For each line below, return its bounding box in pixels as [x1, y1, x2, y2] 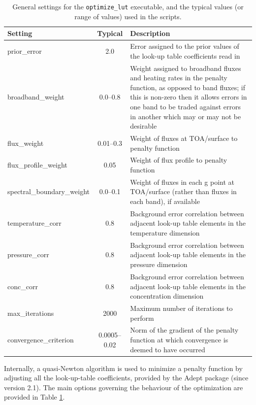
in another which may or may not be [130, 111, 241, 121]
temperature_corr [7, 218, 62, 228]
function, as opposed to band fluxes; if [130, 82, 245, 92]
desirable [130, 121, 157, 131]
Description [130, 28, 170, 38]
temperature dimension [130, 228, 200, 238]
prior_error [7, 45, 42, 56]
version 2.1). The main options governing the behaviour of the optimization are [4, 382, 243, 392]
